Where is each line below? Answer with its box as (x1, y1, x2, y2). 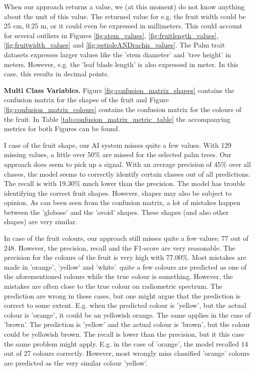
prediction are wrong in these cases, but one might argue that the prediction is (4, 290, 241, 301)
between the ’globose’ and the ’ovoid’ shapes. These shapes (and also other (4, 207, 229, 217)
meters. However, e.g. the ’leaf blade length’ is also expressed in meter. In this (4, 59, 239, 69)
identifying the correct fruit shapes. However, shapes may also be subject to (4, 187, 232, 198)
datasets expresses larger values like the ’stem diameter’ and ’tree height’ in (4, 49, 231, 59)
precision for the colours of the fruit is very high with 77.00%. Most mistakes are (4, 252, 247, 262)
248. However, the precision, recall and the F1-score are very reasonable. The (4, 242, 235, 253)
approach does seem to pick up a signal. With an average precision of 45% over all (4, 159, 251, 169)
